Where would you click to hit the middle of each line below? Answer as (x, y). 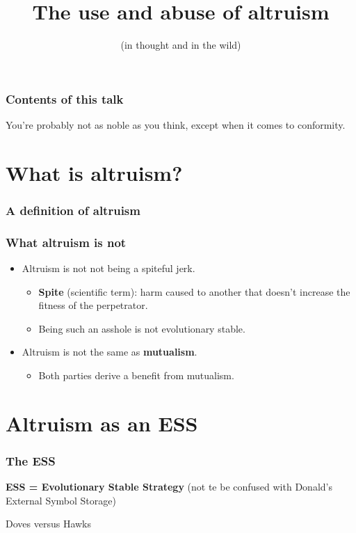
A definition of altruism (73, 210)
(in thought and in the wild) (181, 45)
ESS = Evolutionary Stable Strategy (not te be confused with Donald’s (169, 487)
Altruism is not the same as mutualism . (110, 352)
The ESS (31, 460)
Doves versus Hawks (49, 524)
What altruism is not (66, 242)
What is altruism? (94, 172)
